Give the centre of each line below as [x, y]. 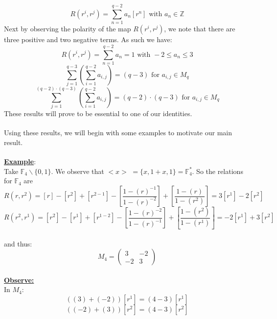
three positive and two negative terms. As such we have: [88, 39]
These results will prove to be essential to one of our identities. [98, 113]
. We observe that [78, 171]
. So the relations [218, 171]
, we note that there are [200, 29]
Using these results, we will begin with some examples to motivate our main [118, 133]
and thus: [18, 243]
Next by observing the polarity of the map [68, 29]
